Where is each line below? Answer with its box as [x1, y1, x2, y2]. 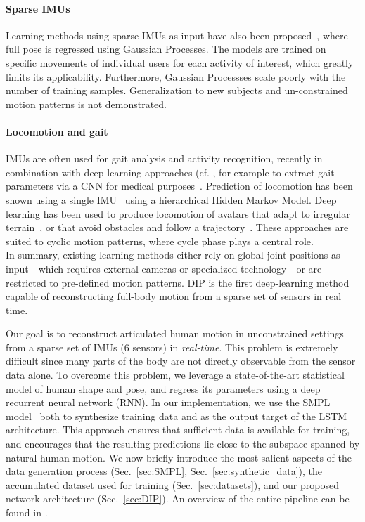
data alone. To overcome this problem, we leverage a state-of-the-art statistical [6, 367, 345, 382]
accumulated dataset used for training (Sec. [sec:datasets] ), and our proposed [6, 477, 339, 492]
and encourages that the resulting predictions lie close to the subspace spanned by [6, 436, 360, 451]
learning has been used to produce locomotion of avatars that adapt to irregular [6, 206, 350, 221]
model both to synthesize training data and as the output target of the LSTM [6, 408, 347, 423]
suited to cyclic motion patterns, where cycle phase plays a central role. [6, 233, 314, 248]
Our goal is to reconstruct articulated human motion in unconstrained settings [6, 326, 344, 341]
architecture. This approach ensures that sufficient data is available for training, [6, 422, 350, 437]
